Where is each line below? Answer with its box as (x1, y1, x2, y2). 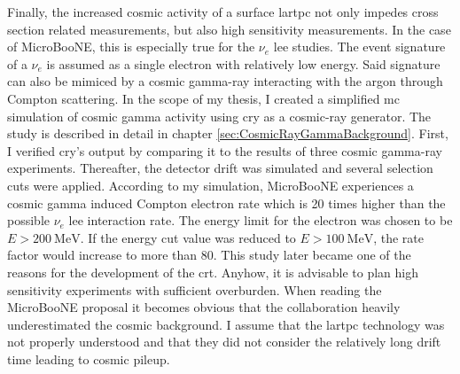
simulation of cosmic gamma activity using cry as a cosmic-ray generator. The (7, 106, 432, 125)
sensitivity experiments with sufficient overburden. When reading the (7, 280, 382, 299)
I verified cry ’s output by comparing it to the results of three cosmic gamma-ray (7, 141, 442, 160)
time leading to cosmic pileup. (7, 349, 170, 368)
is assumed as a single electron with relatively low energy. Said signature (46, 54, 441, 73)
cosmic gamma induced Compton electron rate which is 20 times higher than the (7, 193, 446, 212)
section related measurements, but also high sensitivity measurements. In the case (7, 19, 451, 38)
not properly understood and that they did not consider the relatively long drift (7, 332, 441, 351)
